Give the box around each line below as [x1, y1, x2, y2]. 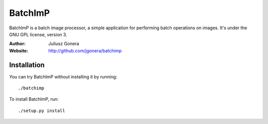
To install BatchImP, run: [9, 96, 59, 102]
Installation [9, 61, 45, 69]
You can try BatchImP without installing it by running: [9, 73, 118, 79]
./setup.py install [18, 108, 66, 114]
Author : [9, 41, 26, 47]
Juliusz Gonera [48, 41, 79, 47]
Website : [9, 48, 28, 54]
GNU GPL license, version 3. [9, 31, 67, 37]
